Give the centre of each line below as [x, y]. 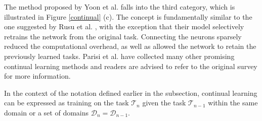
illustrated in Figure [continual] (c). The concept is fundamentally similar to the [128, 16]
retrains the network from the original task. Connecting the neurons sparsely [123, 36]
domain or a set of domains [47, 112]
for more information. [37, 76]
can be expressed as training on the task [67, 103]
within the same [233, 103]
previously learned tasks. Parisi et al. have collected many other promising [119, 56]
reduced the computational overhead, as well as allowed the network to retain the [130, 46]
